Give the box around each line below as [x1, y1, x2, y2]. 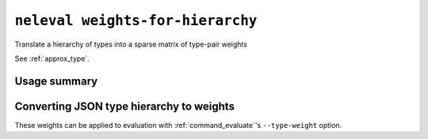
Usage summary [14, 74, 98, 88]
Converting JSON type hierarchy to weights [14, 100, 235, 113]
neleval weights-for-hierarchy [14, 12, 258, 29]
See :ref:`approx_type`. [14, 54, 90, 63]
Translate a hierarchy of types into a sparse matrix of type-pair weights [14, 39, 247, 49]
